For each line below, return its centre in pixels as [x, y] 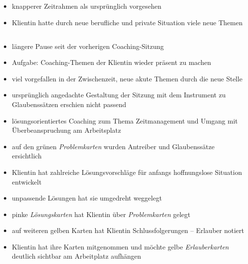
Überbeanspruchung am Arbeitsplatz [66, 130]
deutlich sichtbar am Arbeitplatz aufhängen [76, 256]
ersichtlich [27, 156]
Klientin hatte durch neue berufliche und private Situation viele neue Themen [127, 22]
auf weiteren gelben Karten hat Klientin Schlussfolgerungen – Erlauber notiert [128, 230]
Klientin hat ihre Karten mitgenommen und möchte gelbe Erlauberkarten [120, 246]
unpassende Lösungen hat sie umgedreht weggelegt [87, 198]
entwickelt [27, 181]
